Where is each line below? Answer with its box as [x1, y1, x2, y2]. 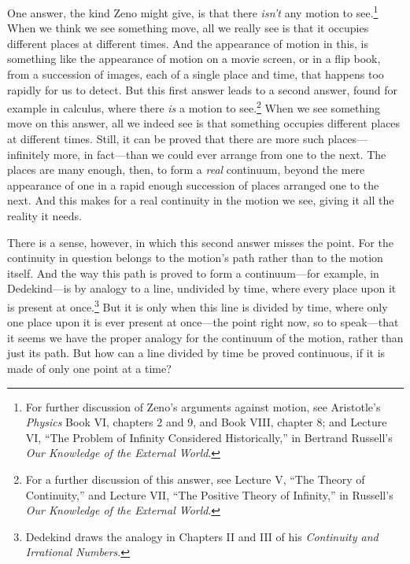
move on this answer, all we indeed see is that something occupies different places [7, 115, 401, 131]
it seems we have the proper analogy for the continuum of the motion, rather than [7, 329, 404, 345]
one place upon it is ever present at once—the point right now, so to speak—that [7, 314, 399, 330]
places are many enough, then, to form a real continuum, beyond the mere [7, 161, 365, 178]
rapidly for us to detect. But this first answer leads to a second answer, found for [7, 81, 398, 98]
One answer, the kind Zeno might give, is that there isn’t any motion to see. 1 [7, 2, 379, 20]
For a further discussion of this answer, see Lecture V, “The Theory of [25, 471, 365, 487]
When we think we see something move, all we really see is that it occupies [7, 20, 369, 36]
